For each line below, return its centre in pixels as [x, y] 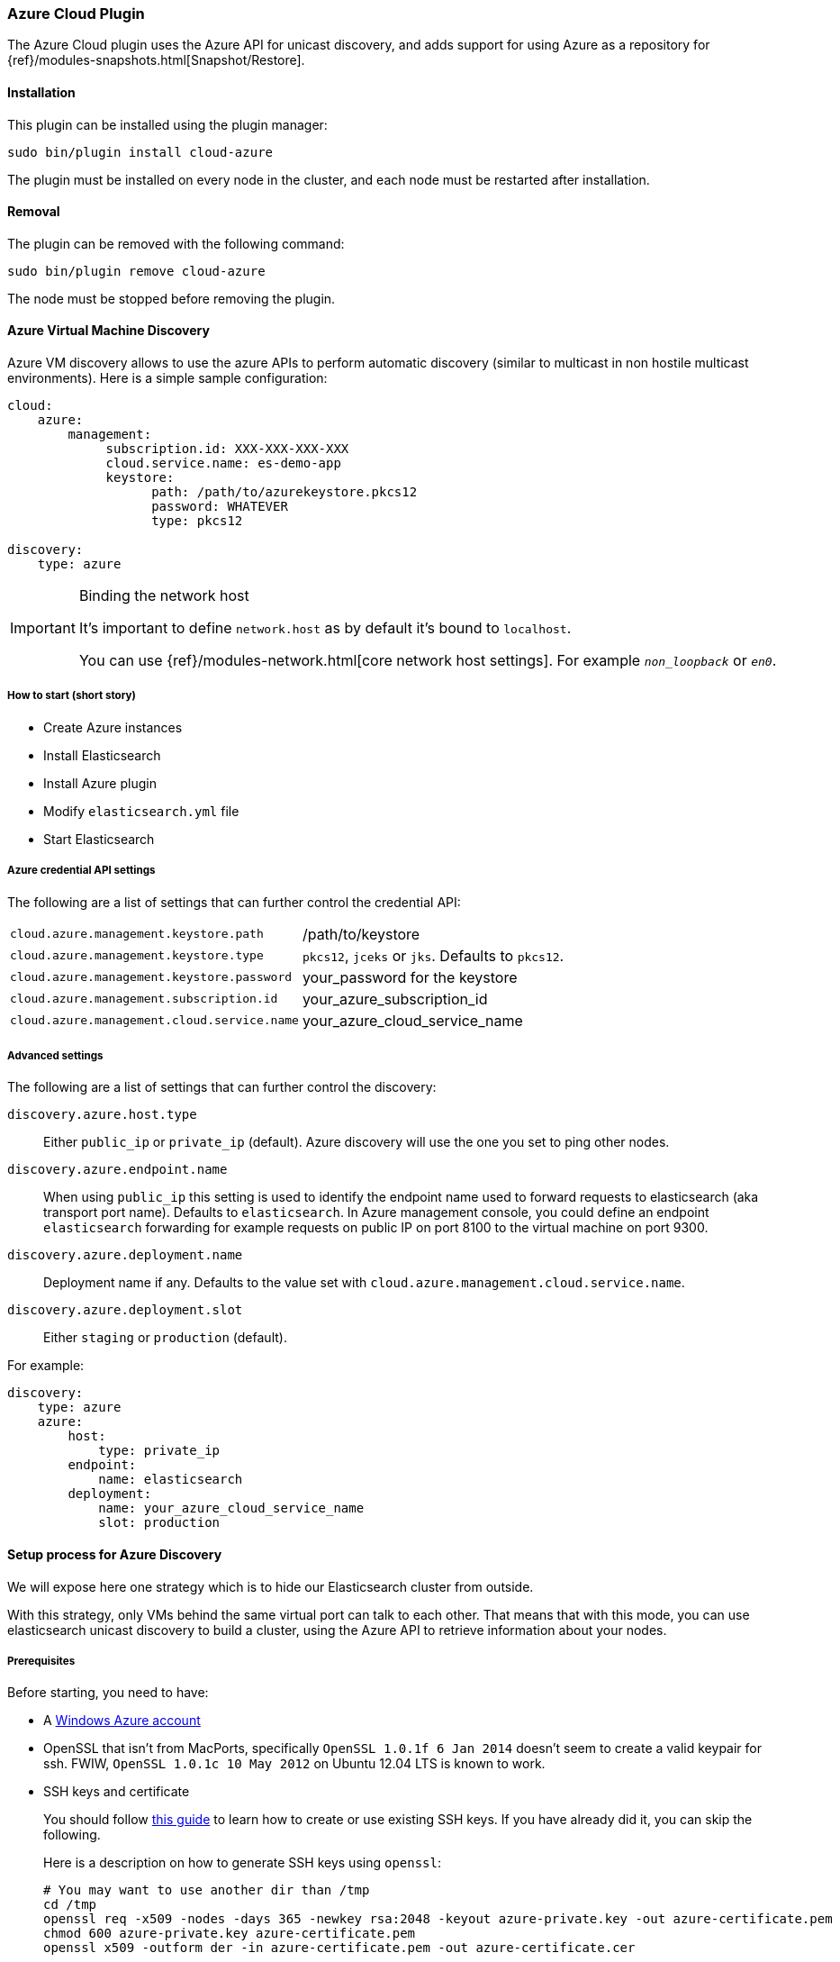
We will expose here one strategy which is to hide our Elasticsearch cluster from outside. [271, 1586]
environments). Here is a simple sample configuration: [167, 378]
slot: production [159, 1523]
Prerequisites [41, 1661]
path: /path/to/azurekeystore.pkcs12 [285, 492]
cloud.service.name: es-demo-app [223, 463]
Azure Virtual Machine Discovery [108, 331]
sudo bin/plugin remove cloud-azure [136, 271]
